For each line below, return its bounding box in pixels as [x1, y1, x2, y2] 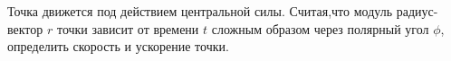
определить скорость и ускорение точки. [7, 37, 229, 56]
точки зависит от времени [56, 19, 199, 38]
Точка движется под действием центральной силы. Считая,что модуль [7, 2, 393, 20]
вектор [7, 19, 43, 38]
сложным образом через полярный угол [211, 19, 429, 38]
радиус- [396, 2, 438, 20]
